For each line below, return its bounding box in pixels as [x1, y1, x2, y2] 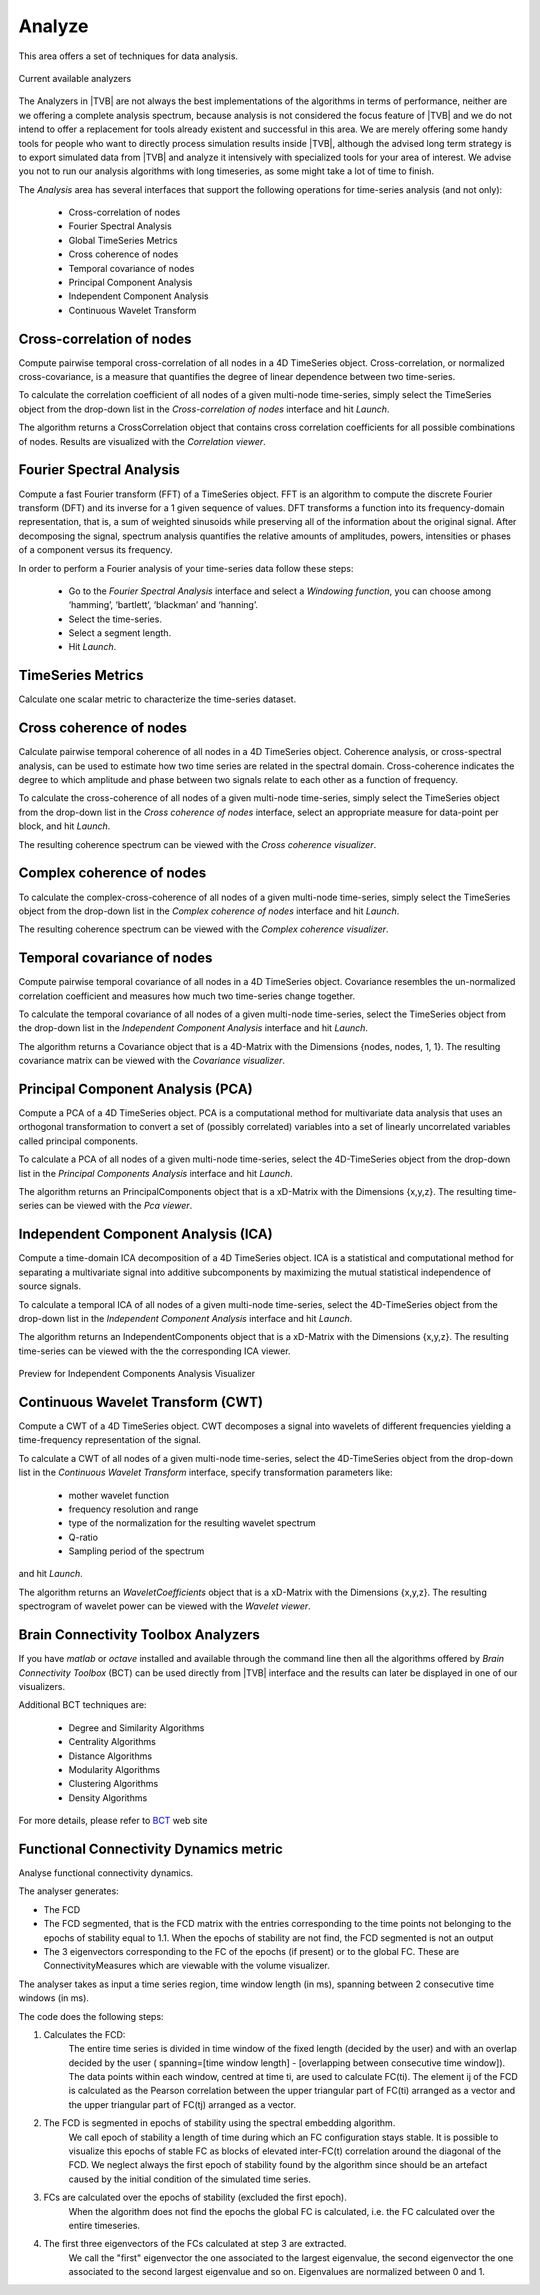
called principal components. [18, 1135, 139, 1147]
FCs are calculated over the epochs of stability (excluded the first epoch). [43, 2191, 347, 2204]
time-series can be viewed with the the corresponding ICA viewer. [18, 1345, 291, 1357]
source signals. [18, 1280, 82, 1292]
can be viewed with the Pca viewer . [45, 1200, 193, 1212]
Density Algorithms [68, 1791, 148, 1804]
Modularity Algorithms [68, 1763, 160, 1775]
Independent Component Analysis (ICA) [18, 1226, 274, 1243]
